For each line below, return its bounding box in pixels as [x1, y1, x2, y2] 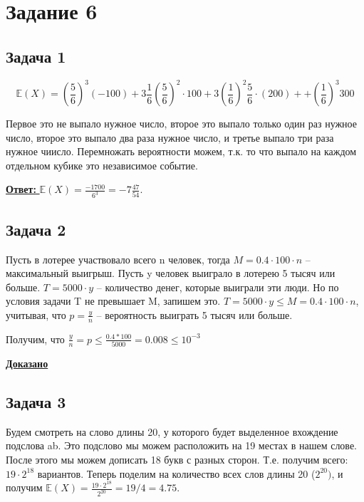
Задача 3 [6, 391, 66, 413]
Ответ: [6, 182, 36, 197]
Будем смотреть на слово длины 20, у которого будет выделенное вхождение [6, 424, 338, 439]
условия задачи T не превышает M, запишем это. [6, 293, 221, 308]
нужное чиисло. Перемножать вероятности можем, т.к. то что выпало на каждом [6, 144, 357, 159]
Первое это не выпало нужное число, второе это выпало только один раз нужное [6, 116, 358, 131]
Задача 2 [6, 218, 66, 240]
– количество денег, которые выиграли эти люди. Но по [96, 279, 339, 294]
